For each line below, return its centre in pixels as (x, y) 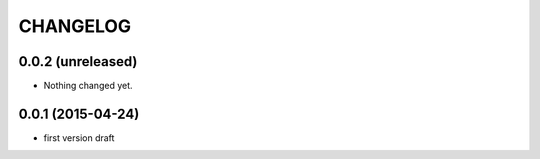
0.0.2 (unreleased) (78, 61)
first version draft (79, 137)
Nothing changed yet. (88, 86)
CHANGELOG (75, 26)
